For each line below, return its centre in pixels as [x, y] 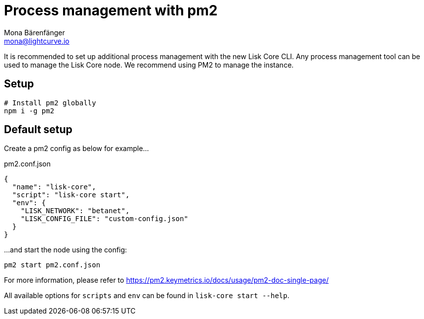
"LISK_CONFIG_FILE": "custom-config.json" [104, 219]
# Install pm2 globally [50, 103]
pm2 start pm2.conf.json [52, 265]
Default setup [38, 130]
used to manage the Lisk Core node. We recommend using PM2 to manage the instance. [149, 65]
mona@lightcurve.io [37, 41]
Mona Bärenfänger [35, 32]
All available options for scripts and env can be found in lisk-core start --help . [147, 296]
